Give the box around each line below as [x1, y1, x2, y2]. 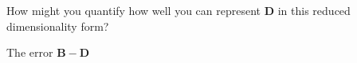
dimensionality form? [6, 17, 109, 34]
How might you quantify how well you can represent [6, 2, 261, 18]
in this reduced [277, 2, 351, 18]
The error [6, 44, 53, 61]
